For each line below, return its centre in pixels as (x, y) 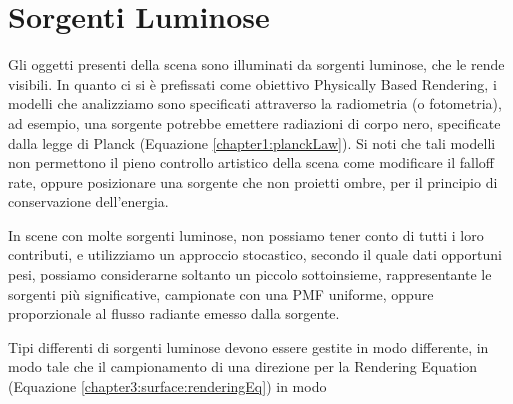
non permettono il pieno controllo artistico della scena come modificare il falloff (251, 162)
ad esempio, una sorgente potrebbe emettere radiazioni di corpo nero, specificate (254, 122)
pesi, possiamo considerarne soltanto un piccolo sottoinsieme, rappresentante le (250, 274)
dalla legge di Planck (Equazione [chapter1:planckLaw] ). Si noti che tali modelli (252, 142)
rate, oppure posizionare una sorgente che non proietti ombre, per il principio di (253, 181)
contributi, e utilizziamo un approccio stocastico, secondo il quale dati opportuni (255, 254)
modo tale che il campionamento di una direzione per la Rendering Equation (243, 366)
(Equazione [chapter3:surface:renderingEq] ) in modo (167, 386)
